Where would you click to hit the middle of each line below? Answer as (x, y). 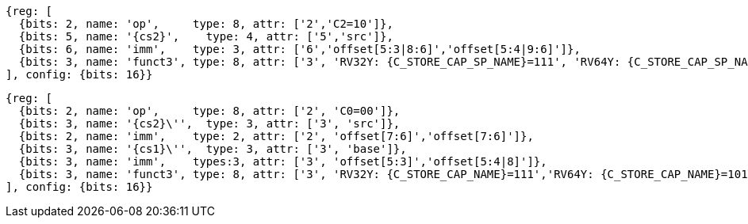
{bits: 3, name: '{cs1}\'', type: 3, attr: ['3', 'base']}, (213, 149)
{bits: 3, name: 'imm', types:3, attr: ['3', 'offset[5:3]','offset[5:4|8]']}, (283, 161)
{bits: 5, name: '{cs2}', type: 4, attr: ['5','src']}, (206, 36)
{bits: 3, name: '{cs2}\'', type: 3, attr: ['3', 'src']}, (209, 123)
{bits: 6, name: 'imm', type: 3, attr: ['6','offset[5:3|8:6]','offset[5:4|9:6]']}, (299, 49)
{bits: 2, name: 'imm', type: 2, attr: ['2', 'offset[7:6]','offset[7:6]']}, (276, 136)
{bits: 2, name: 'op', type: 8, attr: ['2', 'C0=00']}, (209, 111)
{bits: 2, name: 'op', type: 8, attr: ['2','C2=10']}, (206, 24)
